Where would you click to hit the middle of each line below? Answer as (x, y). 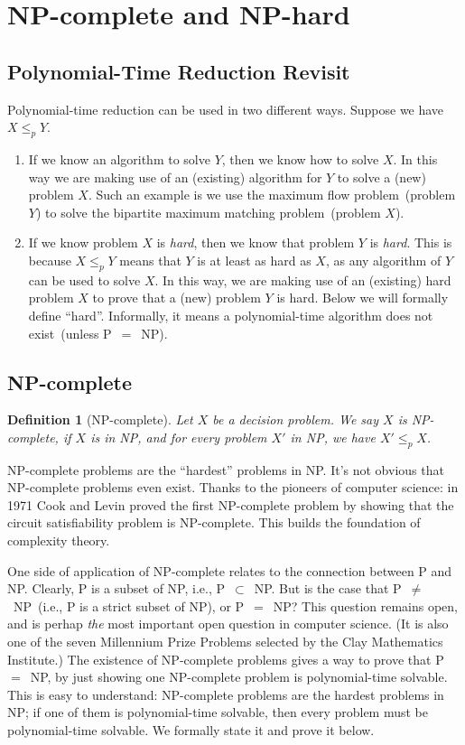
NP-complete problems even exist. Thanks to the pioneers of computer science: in (233, 487)
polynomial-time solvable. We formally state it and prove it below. (191, 730)
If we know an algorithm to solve (119, 158)
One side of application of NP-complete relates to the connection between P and (230, 570)
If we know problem (83, 242)
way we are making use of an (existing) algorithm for (175, 177)
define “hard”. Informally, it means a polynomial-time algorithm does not (231, 315)
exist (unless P (70, 333)
